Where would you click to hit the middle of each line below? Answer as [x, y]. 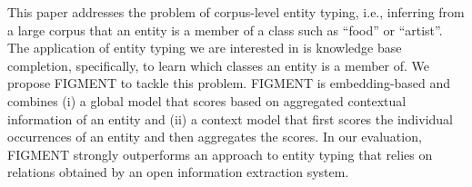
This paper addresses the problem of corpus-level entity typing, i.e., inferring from [236, 12]
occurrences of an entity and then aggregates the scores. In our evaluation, [215, 137]
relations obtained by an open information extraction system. [178, 172]
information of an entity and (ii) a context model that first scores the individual [230, 118]
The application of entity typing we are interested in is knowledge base [205, 48]
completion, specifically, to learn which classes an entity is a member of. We [218, 65]
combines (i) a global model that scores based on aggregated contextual [207, 100]
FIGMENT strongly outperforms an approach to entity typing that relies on [220, 154]
